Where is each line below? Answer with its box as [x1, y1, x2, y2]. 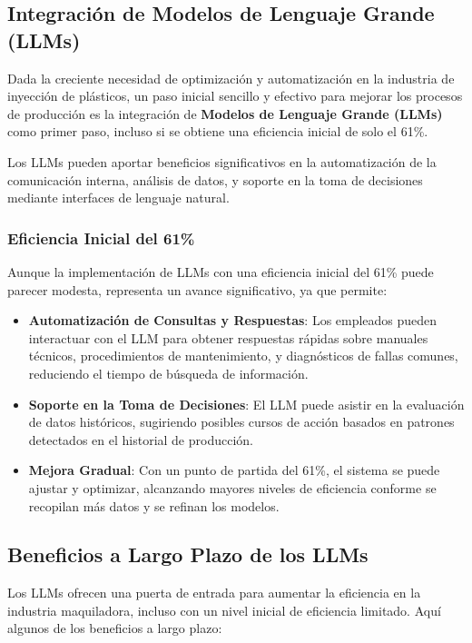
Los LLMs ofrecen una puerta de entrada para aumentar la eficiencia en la [7, 583, 421, 602]
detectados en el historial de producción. [28, 430, 253, 449]
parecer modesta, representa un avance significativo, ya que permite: [7, 280, 388, 299]
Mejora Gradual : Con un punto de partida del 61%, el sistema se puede [28, 460, 440, 480]
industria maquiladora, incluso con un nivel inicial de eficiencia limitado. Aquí [7, 600, 441, 619]
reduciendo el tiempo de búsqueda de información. [28, 363, 309, 382]
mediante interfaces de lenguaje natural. [7, 188, 230, 207]
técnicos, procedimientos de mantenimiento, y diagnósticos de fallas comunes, [28, 346, 458, 365]
